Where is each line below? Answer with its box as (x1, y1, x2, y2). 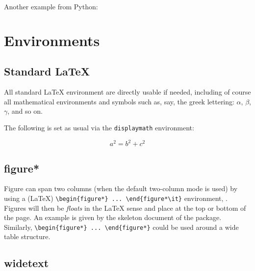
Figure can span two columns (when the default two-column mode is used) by (4, 183, 238, 194)
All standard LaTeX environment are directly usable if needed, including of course (4, 87, 251, 97)
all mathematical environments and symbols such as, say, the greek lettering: (4, 96, 234, 106)
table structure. (4, 231, 51, 242)
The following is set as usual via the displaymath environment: (4, 122, 194, 132)
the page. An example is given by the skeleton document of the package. (4, 212, 222, 222)
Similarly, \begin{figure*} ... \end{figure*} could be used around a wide (4, 222, 239, 232)
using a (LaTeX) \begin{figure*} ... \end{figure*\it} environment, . (4, 193, 228, 203)
